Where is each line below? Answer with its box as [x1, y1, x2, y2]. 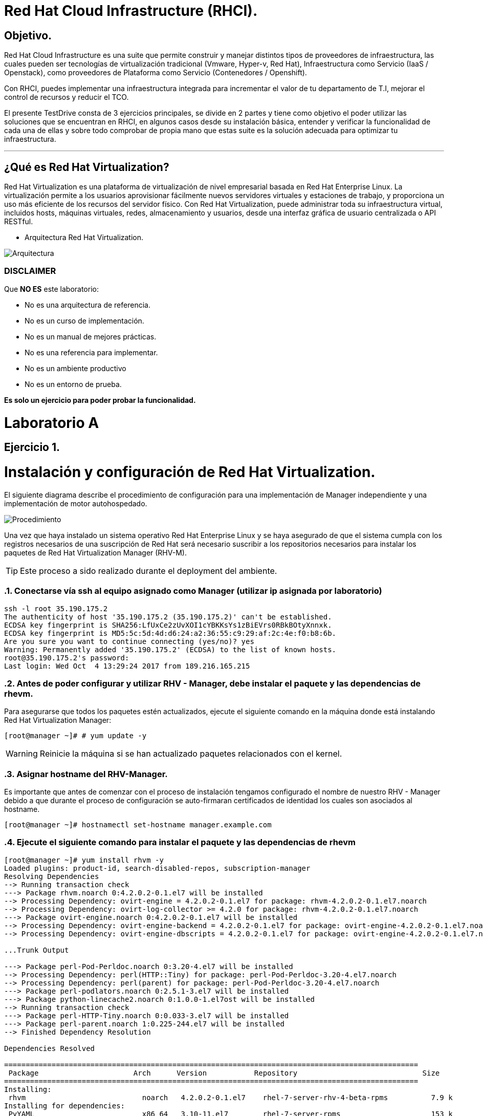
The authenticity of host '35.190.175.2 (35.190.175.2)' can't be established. [4, 612, 332, 621]
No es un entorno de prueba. [25, 379, 122, 389]
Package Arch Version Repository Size [8, 1068, 440, 1077]
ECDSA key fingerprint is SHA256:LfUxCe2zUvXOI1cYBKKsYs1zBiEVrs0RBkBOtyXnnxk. [4, 620, 332, 629]
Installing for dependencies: [4, 1101, 125, 1110]
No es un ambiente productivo [25, 363, 126, 373]
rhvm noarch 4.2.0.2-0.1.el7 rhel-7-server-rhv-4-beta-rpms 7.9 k [8, 1093, 453, 1102]
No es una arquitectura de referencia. [25, 300, 150, 309]
